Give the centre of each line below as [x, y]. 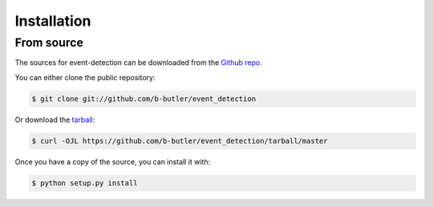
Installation [53, 21]
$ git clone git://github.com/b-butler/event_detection [144, 99]
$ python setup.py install [85, 183]
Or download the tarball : [55, 120]
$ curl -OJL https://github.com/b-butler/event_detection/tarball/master [180, 141]
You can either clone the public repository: [85, 77]
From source [49, 43]
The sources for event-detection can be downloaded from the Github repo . [138, 63]
